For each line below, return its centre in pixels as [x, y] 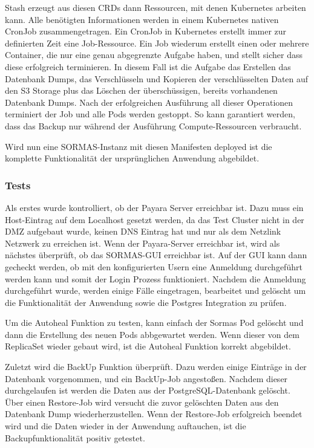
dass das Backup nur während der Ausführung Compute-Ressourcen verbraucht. [153, 125]
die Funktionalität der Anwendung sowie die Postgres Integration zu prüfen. [146, 302]
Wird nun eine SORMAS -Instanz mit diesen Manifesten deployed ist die [139, 146]
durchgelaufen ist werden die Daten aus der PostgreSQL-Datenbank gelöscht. [148, 390]
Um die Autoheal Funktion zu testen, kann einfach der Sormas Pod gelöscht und [154, 323]
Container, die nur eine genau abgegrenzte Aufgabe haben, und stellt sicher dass [154, 55]
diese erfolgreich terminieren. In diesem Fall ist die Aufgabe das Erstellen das [148, 66]
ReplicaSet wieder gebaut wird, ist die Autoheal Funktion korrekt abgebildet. [148, 346]
